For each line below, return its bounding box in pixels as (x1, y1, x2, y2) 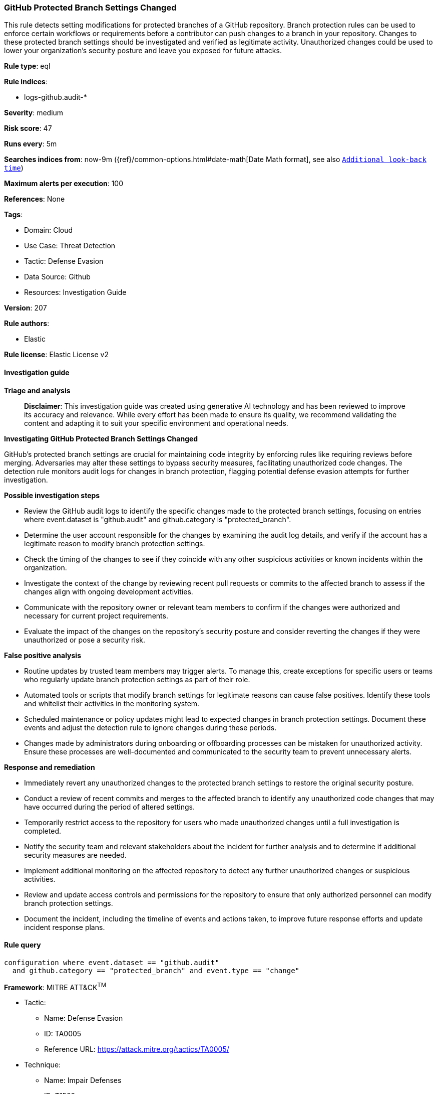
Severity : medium (4, 108, 64, 117)
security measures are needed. (24, 850, 127, 859)
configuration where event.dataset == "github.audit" (4, 958, 219, 967)
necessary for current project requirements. (24, 611, 168, 620)
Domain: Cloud (24, 226, 73, 235)
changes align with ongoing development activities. (24, 587, 193, 596)
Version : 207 (4, 303, 47, 312)
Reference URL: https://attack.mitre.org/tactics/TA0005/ (44, 1045, 229, 1054)
